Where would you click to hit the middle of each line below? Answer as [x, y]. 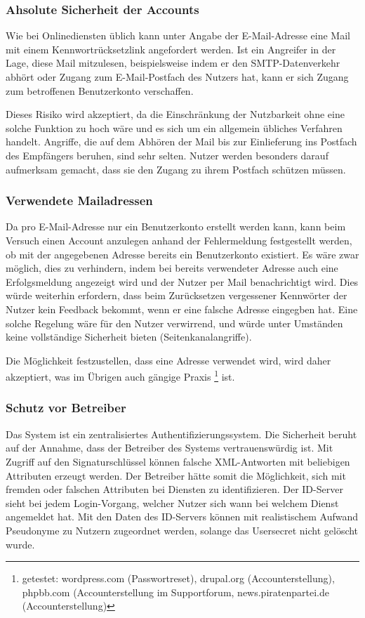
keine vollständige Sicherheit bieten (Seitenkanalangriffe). [129, 337]
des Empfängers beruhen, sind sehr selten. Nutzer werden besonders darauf [167, 155]
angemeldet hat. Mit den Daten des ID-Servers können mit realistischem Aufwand [182, 517]
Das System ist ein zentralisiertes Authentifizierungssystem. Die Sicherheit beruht [181, 434]
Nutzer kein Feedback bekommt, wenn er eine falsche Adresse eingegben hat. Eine [182, 309]
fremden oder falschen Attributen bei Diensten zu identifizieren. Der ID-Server [174, 489]
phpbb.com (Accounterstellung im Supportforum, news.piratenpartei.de [175, 592]
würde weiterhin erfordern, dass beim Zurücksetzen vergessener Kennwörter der [177, 295]
